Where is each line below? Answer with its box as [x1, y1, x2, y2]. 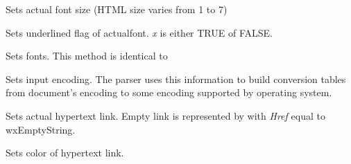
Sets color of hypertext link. [6, 145, 124, 160]
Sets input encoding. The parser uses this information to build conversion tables [6, 71, 346, 86]
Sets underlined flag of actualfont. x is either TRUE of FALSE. [6, 25, 273, 39]
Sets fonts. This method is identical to [6, 48, 168, 63]
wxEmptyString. [6, 122, 76, 136]
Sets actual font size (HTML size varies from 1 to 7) [6, 2, 228, 16]
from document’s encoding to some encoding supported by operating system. [6, 85, 332, 100]
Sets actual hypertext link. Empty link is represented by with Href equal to [6, 108, 325, 122]
